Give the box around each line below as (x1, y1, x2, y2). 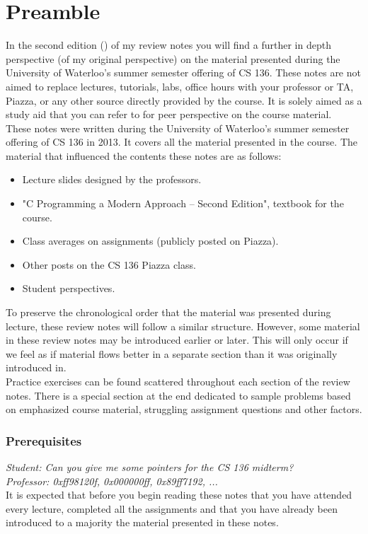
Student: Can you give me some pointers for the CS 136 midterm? (6, 460, 294, 474)
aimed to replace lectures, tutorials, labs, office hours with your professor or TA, (6, 79, 354, 93)
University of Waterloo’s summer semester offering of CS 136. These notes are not (6, 65, 361, 80)
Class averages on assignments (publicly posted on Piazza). (22, 233, 279, 248)
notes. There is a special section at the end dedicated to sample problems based (6, 388, 351, 402)
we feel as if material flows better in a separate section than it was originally (6, 346, 338, 361)
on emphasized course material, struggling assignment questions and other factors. (6, 402, 362, 417)
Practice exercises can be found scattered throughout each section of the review (6, 374, 350, 388)
